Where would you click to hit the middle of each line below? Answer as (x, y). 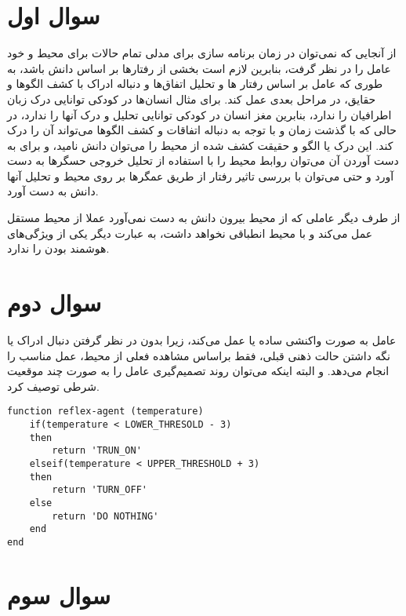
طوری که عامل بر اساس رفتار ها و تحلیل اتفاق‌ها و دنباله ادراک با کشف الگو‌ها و (195, 84)
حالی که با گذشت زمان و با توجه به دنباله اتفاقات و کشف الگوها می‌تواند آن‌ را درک (202, 130)
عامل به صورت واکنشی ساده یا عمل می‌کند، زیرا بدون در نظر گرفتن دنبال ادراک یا (202, 339)
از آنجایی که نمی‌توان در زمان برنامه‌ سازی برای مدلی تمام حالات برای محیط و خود (202, 53)
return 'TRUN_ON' (97, 451)
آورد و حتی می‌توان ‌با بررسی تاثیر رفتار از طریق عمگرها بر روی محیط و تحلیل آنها (201, 175)
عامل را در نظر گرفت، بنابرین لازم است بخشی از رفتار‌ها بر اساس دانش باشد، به (199, 68)
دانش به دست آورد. (53, 191)
